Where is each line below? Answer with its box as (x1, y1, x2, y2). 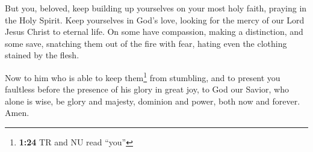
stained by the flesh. (5, 49, 79, 61)
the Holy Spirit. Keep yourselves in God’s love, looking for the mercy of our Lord (5, 13, 305, 26)
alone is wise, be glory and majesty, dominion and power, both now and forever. (5, 94, 300, 107)
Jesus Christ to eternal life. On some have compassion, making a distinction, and (5, 25, 303, 38)
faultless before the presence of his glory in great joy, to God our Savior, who (5, 83, 289, 96)
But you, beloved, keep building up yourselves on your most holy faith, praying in (5, 2, 307, 14)
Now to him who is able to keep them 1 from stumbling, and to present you (5, 69, 280, 84)
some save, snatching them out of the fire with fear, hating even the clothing (5, 37, 287, 49)
